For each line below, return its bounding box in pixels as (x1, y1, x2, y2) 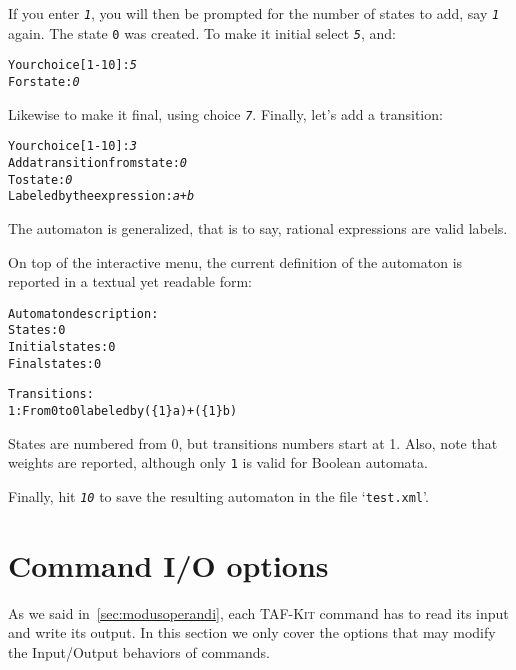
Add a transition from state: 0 (8, 155, 188, 170)
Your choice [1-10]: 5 (8, 58, 137, 73)
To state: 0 (8, 172, 73, 187)
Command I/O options (8, 544, 329, 585)
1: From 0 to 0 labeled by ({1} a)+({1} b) (8, 403, 238, 418)
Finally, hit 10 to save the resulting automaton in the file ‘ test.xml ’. (8, 485, 429, 506)
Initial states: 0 (8, 340, 116, 354)
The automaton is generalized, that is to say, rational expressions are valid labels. (8, 217, 508, 238)
